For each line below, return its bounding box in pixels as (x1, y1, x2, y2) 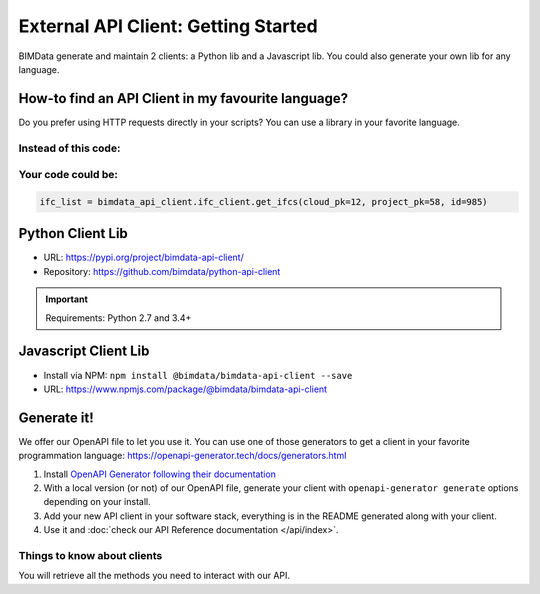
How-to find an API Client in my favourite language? (18, 90, 349, 107)
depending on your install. (43, 496, 151, 508)
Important (45, 293, 89, 305)
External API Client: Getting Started (18, 15, 319, 37)
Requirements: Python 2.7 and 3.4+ (45, 311, 192, 324)
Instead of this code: (18, 141, 121, 155)
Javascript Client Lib (18, 343, 150, 360)
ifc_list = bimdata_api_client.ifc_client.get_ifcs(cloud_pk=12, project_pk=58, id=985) (39, 196, 489, 207)
